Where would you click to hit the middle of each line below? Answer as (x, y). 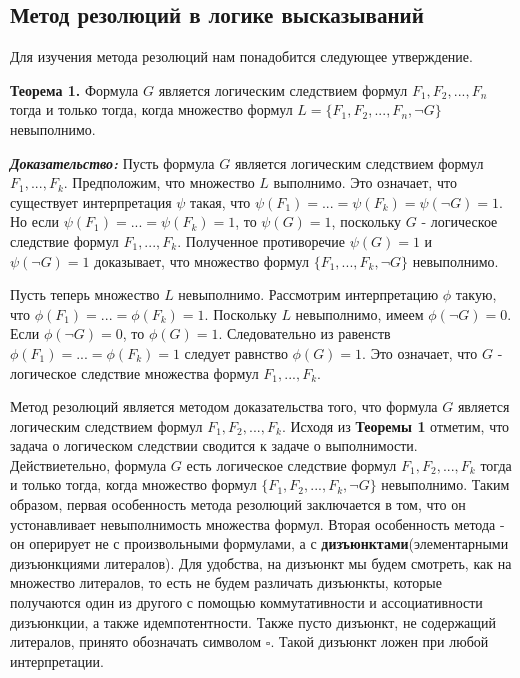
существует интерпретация (91, 201)
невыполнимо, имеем (359, 313)
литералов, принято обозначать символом (136, 641)
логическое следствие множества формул (134, 372)
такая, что (220, 201)
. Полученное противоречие (261, 240)
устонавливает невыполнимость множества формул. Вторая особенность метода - (257, 523)
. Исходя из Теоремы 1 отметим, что (395, 425)
